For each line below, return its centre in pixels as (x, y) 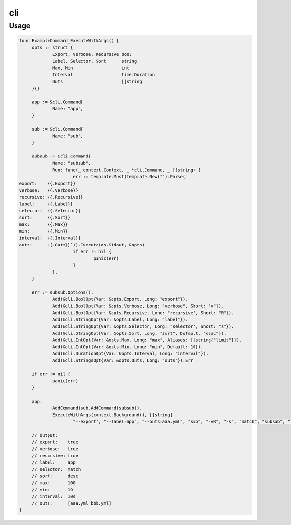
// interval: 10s (54, 496)
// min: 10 (52, 490)
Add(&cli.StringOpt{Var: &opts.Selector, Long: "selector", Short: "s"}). (143, 326)
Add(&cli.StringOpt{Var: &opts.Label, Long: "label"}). (120, 319)
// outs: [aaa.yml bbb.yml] (72, 503)
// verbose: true (55, 449)
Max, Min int (91, 68)
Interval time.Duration (104, 75)
